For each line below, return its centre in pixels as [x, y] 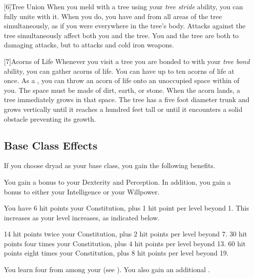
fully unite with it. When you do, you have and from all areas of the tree [113, 16]
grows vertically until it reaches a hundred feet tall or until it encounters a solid [123, 109]
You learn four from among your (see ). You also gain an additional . [107, 269]
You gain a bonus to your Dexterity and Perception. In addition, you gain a [117, 182]
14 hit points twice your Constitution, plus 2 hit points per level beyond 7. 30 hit [126, 234]
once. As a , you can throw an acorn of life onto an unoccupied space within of [122, 80]
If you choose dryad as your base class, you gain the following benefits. [110, 165]
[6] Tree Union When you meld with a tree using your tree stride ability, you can [124, 6]
